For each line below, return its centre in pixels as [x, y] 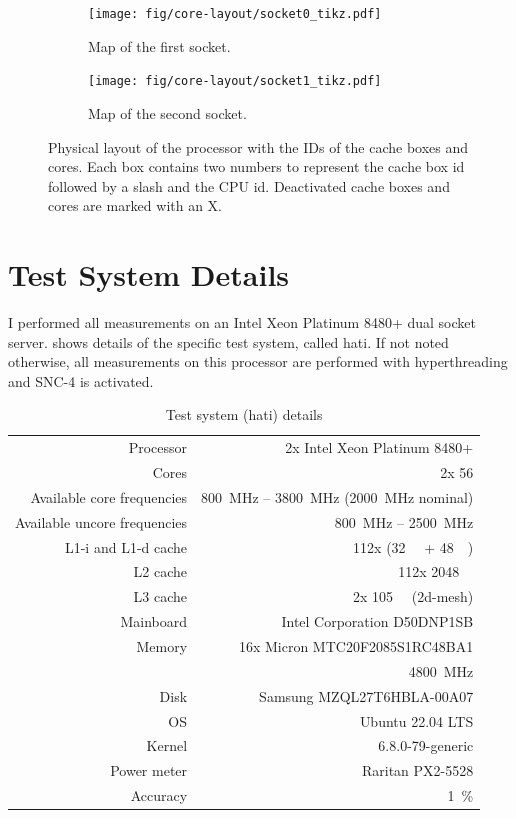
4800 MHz [441, 670]
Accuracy [159, 795]
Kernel [167, 745]
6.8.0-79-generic [426, 745]
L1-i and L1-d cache [126, 546]
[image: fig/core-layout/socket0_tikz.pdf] [235, 14]
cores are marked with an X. [135, 205]
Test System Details [149, 274]
